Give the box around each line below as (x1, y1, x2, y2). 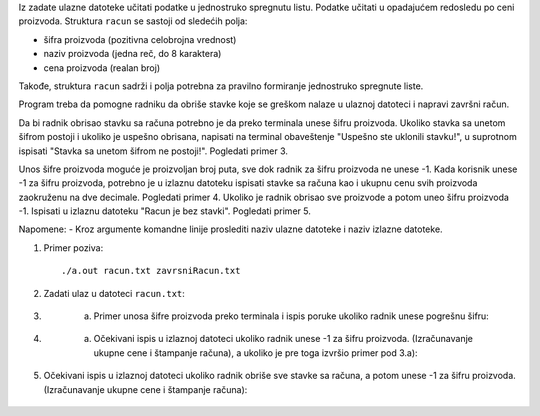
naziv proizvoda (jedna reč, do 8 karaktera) (43, 48, 222, 60)
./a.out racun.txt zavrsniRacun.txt (61, 265, 241, 277)
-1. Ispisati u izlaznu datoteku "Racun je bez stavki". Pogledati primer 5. (18, 205, 312, 217)
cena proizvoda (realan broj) (43, 61, 160, 74)
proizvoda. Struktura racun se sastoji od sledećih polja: (18, 15, 248, 27)
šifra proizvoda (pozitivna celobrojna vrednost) (43, 33, 237, 45)
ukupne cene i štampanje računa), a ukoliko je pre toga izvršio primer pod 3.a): (93, 346, 419, 359)
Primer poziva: (43, 241, 104, 254)
